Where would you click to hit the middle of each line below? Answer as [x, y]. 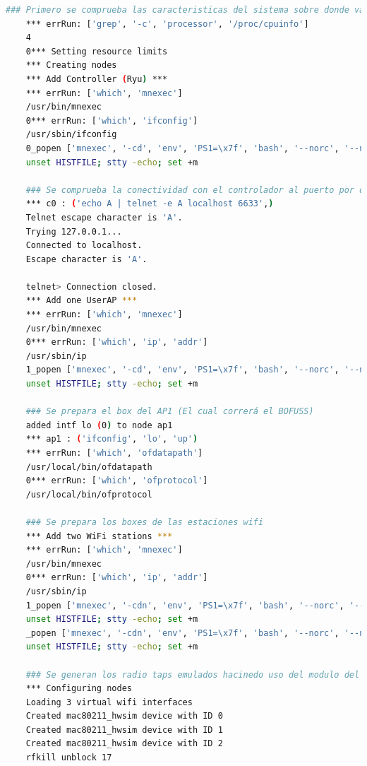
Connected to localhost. [84, 246]
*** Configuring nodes [79, 689]
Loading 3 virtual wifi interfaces [109, 702]
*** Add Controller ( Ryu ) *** [97, 79]
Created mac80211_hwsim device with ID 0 [124, 716]
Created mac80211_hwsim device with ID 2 [124, 744]
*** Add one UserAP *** [82, 301]
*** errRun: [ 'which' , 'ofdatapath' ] [114, 453]
